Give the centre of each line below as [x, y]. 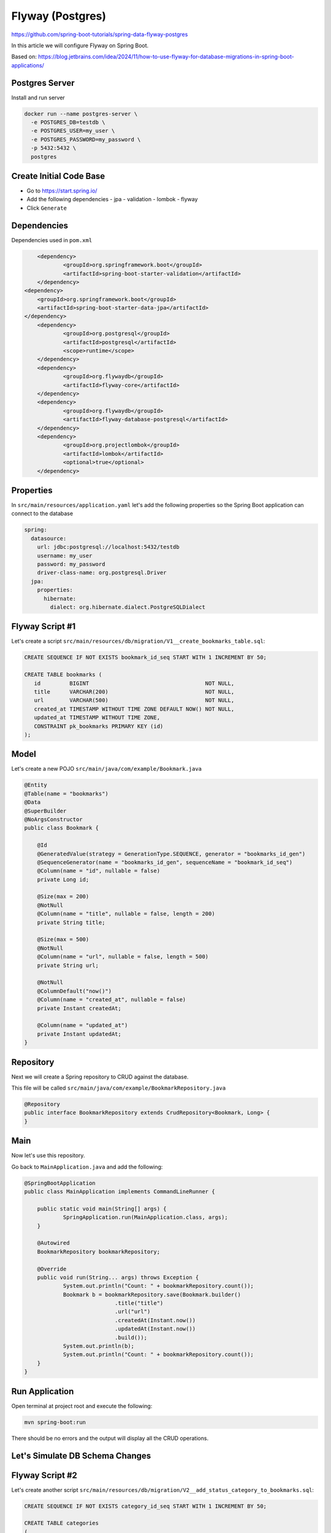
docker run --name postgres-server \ [81, 114]
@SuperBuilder [45, 811]
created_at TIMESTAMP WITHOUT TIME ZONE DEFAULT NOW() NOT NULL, [134, 709]
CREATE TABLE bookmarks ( [63, 675]
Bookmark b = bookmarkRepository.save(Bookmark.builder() [152, 1294]
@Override [52, 1269]
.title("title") [139, 1303]
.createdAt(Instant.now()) [155, 1320]
